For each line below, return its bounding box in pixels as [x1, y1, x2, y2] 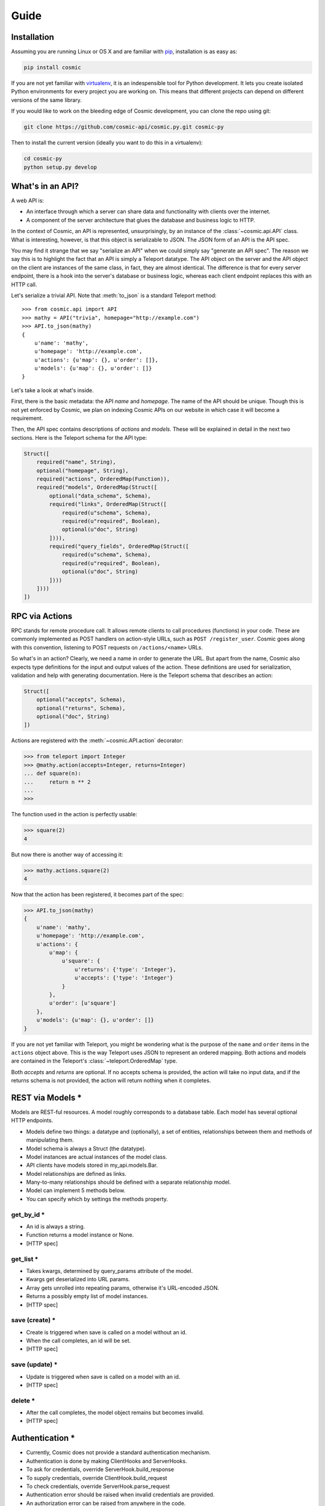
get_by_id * [11, 1210, 45, 1219]
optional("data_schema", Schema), [49, 492, 151, 499]
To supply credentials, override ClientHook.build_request [26, 1474, 168, 1481]
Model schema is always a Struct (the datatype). [26, 1145, 147, 1152]
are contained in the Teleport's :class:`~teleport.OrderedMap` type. [11, 1057, 178, 1064]
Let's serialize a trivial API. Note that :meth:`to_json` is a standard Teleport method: [11, 292, 217, 299]
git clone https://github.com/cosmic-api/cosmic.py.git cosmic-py [23, 123, 224, 131]
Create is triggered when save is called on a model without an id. [26, 1328, 187, 1336]
